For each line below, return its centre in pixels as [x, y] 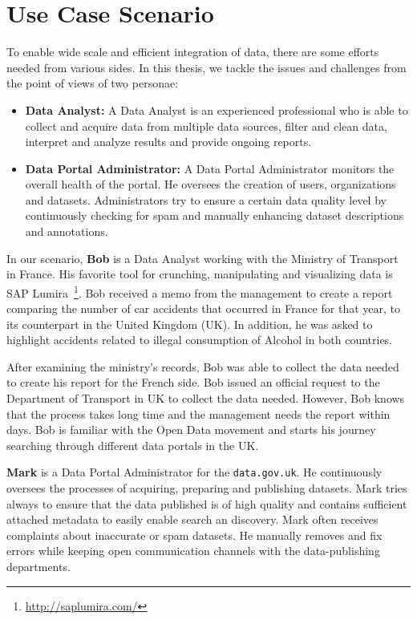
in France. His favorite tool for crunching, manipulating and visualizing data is [200, 274]
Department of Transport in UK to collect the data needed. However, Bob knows [206, 398]
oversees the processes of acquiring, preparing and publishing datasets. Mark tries [207, 488]
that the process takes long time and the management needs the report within [198, 413]
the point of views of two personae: [93, 83]
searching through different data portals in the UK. [133, 445]
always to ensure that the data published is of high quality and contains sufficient [207, 503]
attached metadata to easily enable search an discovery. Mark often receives [192, 519]
